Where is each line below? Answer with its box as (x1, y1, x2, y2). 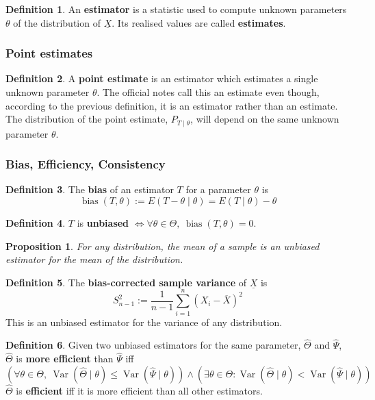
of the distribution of (13, 15, 101, 29)
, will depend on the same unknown (190, 112, 339, 126)
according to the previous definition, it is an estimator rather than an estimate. (5, 98, 338, 112)
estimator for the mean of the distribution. (5, 252, 183, 266)
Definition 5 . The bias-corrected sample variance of (5, 275, 246, 289)
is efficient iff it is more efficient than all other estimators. (16, 383, 263, 397)
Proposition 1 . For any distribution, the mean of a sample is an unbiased (5, 238, 320, 253)
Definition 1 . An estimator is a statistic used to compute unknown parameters (5, 2, 347, 16)
